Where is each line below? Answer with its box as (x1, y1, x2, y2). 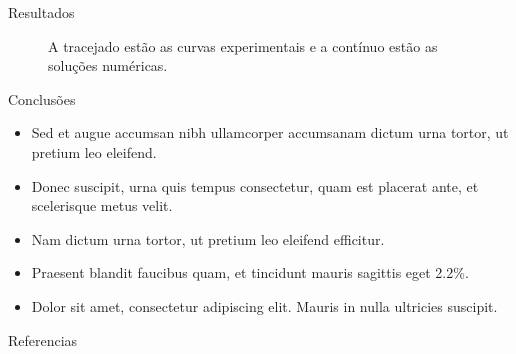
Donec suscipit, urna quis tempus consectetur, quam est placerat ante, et (31, 175, 479, 196)
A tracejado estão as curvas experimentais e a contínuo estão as (48, 35, 438, 56)
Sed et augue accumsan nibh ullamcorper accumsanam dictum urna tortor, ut (31, 122, 509, 143)
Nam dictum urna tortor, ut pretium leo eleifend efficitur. (31, 228, 385, 249)
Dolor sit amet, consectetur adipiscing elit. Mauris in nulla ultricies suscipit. (31, 295, 498, 316)
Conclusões (8, 88, 76, 109)
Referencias (8, 329, 78, 350)
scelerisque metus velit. (31, 195, 173, 216)
